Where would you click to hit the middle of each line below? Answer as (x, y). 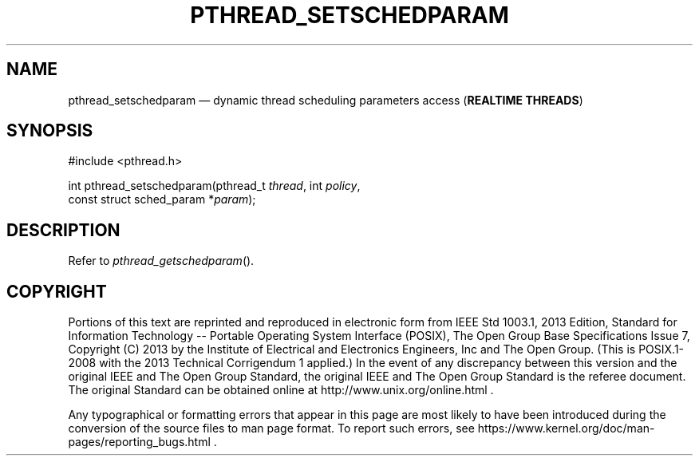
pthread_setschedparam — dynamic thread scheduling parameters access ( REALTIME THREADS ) (326, 100)
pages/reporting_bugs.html (139, 442)
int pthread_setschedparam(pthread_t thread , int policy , (214, 186)
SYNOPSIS (50, 131)
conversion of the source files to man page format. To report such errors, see (271, 428)
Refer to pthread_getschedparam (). (161, 261)
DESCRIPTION (63, 230)
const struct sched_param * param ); (162, 199)
